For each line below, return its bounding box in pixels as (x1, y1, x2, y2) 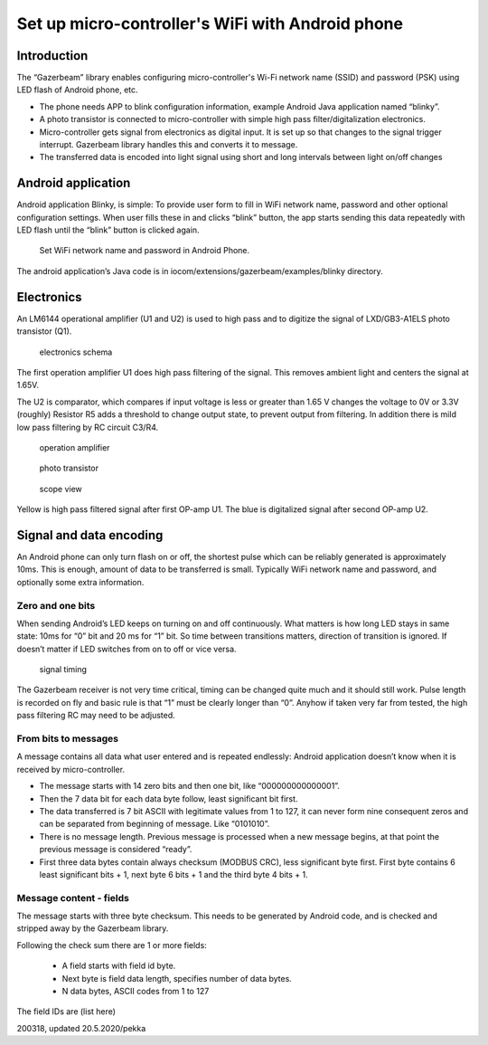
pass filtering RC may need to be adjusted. (16, 710, 175, 721)
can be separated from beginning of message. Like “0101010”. (39, 819, 270, 830)
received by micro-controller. (16, 764, 126, 774)
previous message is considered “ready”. (39, 844, 192, 855)
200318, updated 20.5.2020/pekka (16, 1022, 146, 1033)
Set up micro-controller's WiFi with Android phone (16, 14, 404, 33)
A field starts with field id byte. (61, 960, 176, 972)
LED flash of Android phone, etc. (16, 84, 139, 95)
